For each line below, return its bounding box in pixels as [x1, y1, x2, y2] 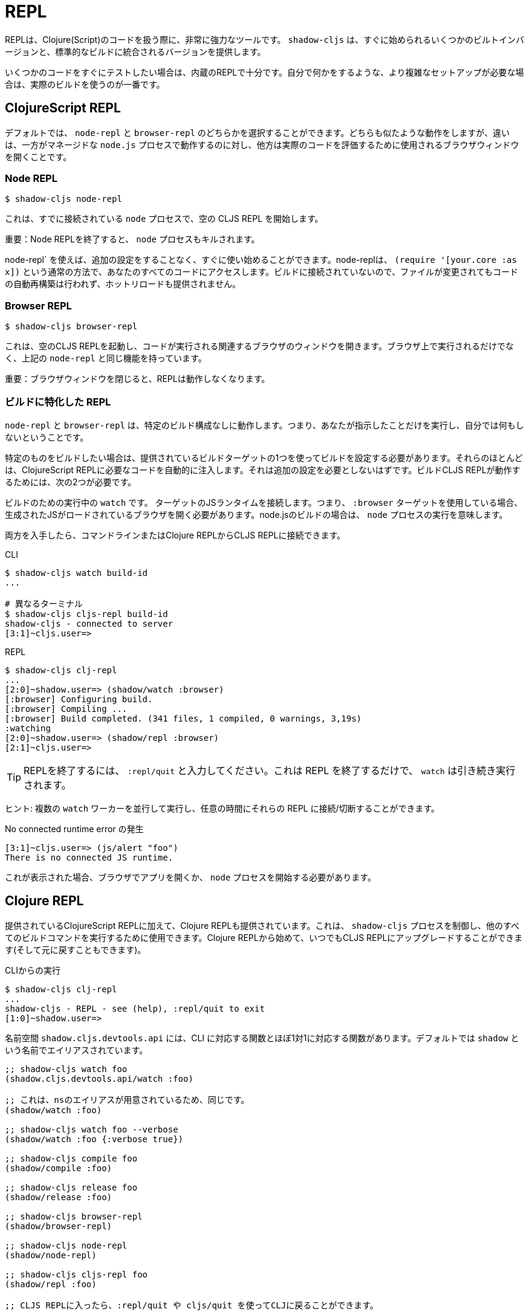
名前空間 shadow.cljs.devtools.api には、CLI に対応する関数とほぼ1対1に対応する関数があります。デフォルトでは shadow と [5, 1032, 519, 1043]
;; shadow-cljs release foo [5, 1182, 138, 1192]
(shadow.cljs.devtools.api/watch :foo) [5, 1073, 193, 1084]
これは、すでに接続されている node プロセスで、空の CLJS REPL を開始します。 [5, 213, 323, 224]
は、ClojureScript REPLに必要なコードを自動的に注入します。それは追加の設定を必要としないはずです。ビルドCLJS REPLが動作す [5, 464, 521, 475]
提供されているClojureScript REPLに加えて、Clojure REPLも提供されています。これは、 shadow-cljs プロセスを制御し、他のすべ [5, 920, 520, 931]
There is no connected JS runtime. [5, 852, 174, 862]
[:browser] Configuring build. [5, 694, 153, 704]
